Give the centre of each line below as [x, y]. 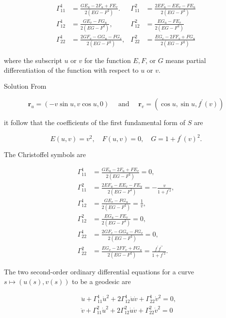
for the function [107, 60]
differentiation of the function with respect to [71, 70]
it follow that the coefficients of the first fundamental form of [95, 122]
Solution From [25, 86]
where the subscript [33, 60]
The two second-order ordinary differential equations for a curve [99, 272]
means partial [186, 60]
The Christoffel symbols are [45, 154]
